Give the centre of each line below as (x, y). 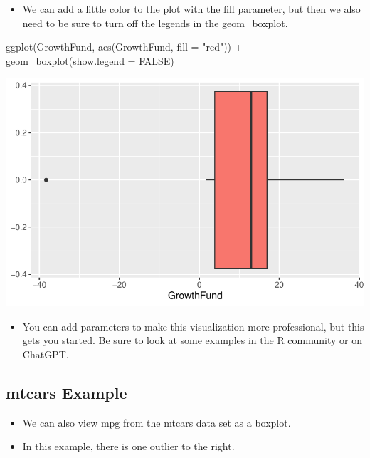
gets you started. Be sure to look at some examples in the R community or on (192, 340)
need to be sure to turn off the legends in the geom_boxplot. (155, 22)
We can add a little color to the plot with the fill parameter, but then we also (191, 9)
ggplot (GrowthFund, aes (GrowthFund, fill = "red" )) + (124, 47)
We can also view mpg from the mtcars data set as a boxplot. (157, 422)
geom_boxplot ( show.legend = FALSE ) (90, 60)
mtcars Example (67, 392)
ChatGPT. (46, 354)
